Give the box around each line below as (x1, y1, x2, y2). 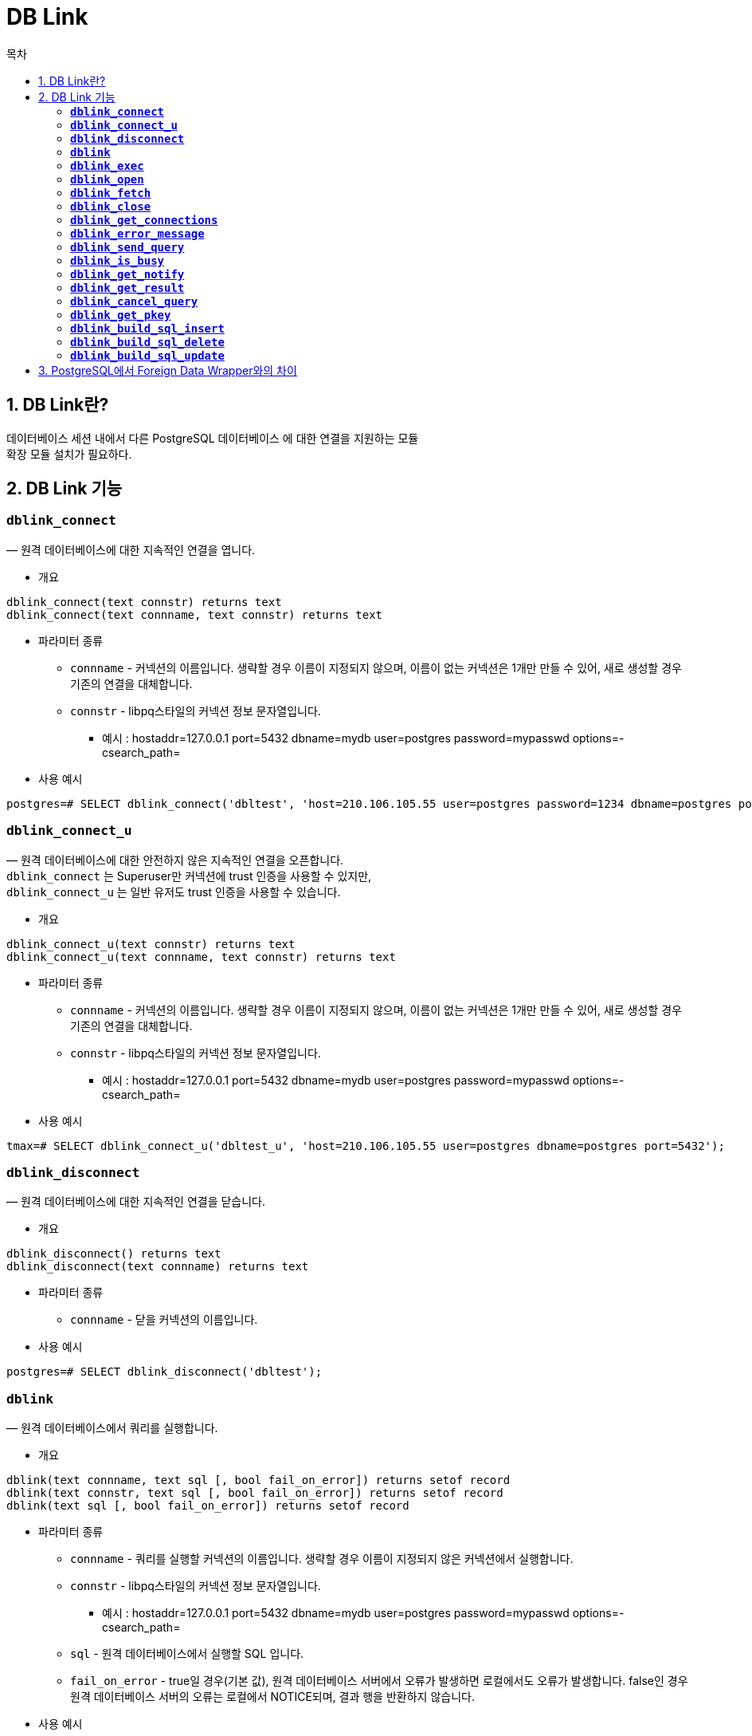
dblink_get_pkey (70, 308, 171, 321)
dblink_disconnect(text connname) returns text (6, 1260, 309, 1273)
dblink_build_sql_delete (70, 335, 225, 348)
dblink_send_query (70, 240, 185, 254)
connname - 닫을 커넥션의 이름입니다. (70, 1313, 258, 1327)
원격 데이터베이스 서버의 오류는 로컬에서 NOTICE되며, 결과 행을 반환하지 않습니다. (70, 1690, 475, 1704)
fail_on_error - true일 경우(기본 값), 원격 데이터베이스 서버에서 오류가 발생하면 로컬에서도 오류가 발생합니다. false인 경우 (70, 1674, 688, 1688)
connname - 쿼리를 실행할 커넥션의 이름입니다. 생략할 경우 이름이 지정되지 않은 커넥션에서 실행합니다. (70, 1552, 574, 1566)
